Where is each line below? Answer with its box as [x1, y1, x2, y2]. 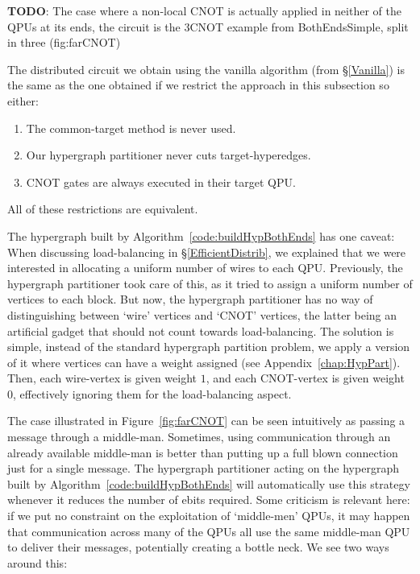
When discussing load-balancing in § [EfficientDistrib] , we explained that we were [7, 243, 406, 260]
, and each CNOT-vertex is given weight [206, 370, 405, 386]
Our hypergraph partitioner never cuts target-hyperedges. [26, 147, 311, 163]
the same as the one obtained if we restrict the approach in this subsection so [7, 76, 389, 93]
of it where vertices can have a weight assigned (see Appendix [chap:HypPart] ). [7, 353, 401, 370]
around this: [7, 554, 68, 571]
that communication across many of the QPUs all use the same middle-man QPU [7, 522, 410, 539]
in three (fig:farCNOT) [7, 34, 121, 51]
